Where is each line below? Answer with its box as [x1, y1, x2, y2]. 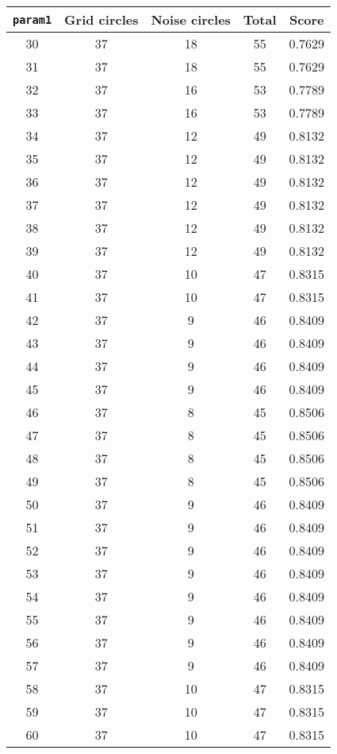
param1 [13, 13, 52, 26]
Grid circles [64, 10, 139, 29]
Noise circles [151, 10, 231, 29]
